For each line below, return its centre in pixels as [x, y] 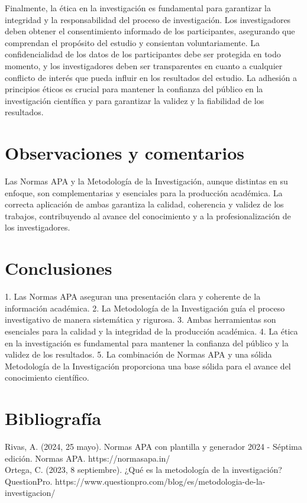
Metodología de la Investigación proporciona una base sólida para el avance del [148, 366]
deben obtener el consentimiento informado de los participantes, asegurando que [150, 31]
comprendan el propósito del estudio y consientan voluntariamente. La [133, 42]
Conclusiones [59, 268]
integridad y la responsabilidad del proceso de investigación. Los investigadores [148, 19]
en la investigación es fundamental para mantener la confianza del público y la [147, 343]
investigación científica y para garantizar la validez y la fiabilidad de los [135, 100]
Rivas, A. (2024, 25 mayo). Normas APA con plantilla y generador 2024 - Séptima [153, 447]
